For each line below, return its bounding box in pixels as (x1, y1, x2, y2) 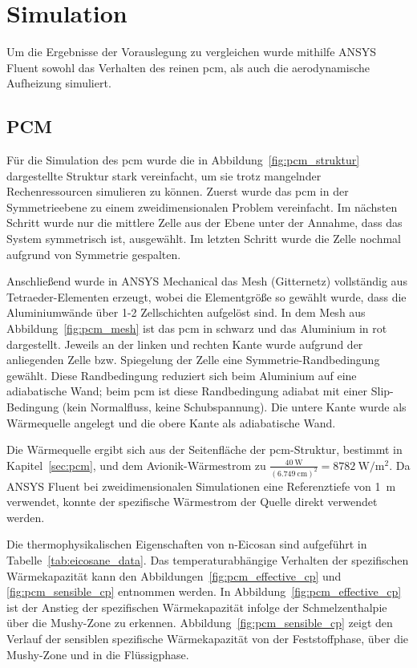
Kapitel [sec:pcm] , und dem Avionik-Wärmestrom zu (6, 456, 266, 473)
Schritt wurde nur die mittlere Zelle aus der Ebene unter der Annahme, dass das (6, 214, 403, 231)
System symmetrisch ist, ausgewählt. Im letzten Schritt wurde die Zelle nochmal (6, 230, 402, 247)
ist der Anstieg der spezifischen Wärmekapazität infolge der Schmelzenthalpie (6, 598, 387, 615)
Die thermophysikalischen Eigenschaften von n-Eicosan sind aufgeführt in (6, 536, 367, 553)
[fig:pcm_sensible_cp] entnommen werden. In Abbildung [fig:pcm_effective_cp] (6, 583, 402, 600)
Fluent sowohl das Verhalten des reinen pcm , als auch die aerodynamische (6, 59, 370, 75)
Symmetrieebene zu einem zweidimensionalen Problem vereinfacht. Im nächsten (6, 198, 398, 215)
